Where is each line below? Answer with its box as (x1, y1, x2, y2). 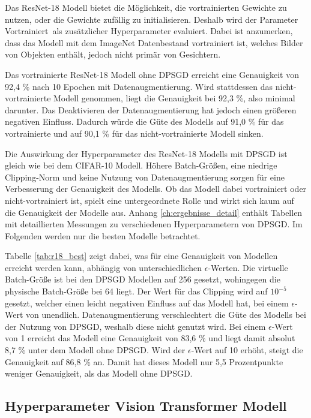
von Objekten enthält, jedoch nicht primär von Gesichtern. (5, 48, 221, 61)
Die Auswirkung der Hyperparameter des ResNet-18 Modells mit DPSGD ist (5, 147, 288, 160)
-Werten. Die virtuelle (208, 261, 288, 273)
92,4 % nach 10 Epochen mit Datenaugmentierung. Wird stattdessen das (5, 80, 273, 92)
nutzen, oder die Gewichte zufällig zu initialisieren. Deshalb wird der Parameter (5, 13, 298, 25)
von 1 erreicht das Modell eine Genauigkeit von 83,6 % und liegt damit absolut (5, 332, 295, 344)
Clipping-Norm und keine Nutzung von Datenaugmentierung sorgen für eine (5, 170, 285, 183)
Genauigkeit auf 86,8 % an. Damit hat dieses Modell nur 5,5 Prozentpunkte (5, 355, 283, 368)
